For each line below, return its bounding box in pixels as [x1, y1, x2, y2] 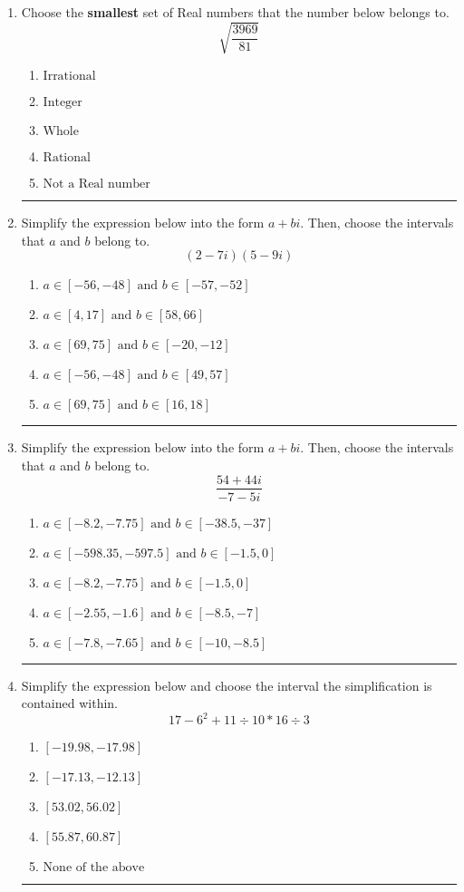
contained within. [21, 693, 118, 713]
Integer [43, 96, 82, 110]
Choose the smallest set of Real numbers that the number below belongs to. [21, 3, 449, 21]
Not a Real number [43, 178, 150, 191]
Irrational [43, 70, 96, 83]
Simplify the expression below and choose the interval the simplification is [21, 675, 432, 694]
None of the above [43, 861, 145, 875]
